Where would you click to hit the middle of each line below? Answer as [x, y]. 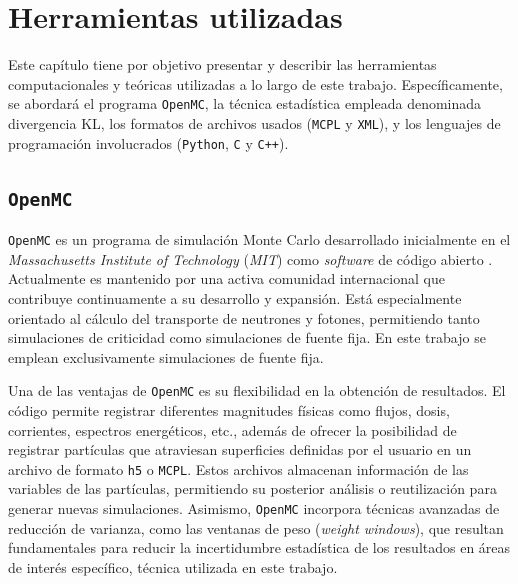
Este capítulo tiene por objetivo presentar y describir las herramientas [222, 64]
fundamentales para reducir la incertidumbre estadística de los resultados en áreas [259, 547]
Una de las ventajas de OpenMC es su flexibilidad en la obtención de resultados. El [257, 390]
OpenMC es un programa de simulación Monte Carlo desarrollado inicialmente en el [259, 239]
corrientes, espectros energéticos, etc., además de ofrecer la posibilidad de [232, 429]
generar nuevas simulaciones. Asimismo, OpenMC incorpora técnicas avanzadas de [254, 507]
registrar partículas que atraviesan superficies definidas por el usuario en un [240, 449]
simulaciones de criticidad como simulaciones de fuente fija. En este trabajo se [247, 337]
